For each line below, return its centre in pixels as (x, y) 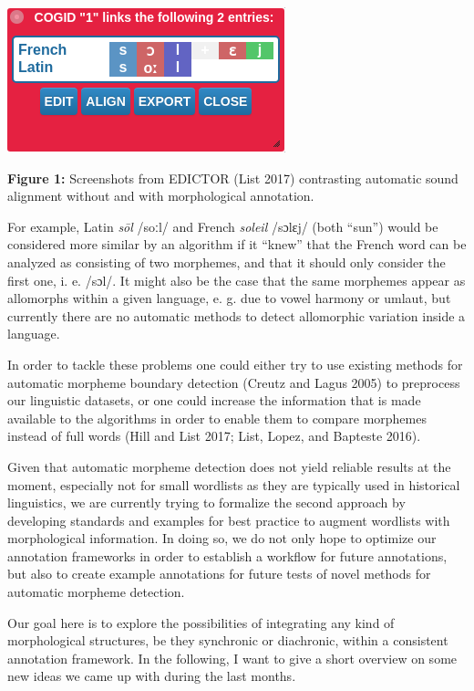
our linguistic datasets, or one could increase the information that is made (214, 400)
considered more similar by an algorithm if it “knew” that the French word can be (237, 244)
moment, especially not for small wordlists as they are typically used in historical (234, 484)
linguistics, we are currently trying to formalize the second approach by (206, 503)
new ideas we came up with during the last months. (152, 676)
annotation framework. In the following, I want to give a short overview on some (232, 658)
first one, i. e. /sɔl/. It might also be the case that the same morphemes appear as (237, 280)
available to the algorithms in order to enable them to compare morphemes (217, 418)
